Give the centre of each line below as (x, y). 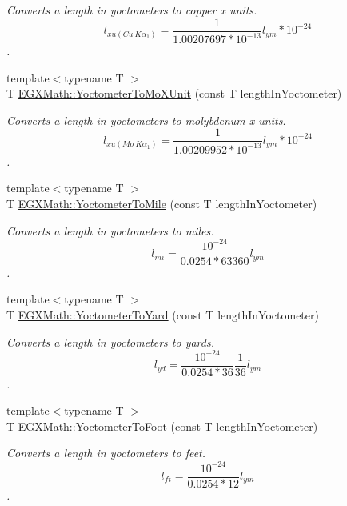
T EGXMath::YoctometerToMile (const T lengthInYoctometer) (162, 203)
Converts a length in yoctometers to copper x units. (132, 10)
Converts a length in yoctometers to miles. (110, 230)
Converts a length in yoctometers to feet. (106, 453)
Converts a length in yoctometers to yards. (110, 341)
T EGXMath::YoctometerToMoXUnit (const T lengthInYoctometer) (174, 93)
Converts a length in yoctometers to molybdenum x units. (146, 120)
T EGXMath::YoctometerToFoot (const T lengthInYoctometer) (162, 426)
